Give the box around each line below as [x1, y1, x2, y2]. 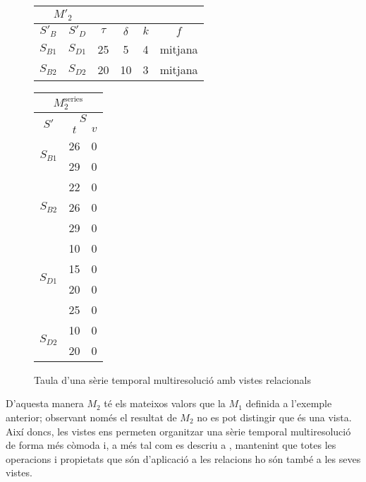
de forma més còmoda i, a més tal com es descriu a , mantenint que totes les [6, 438, 336, 452]
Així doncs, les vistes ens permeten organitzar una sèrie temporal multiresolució [6, 423, 351, 438]
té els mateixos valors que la [104, 396, 226, 411]
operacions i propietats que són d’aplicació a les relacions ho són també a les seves [6, 451, 361, 466]
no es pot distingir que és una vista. [197, 410, 352, 424]
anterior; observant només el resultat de [6, 410, 177, 424]
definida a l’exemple [245, 396, 332, 411]
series [64, 95, 83, 103]
